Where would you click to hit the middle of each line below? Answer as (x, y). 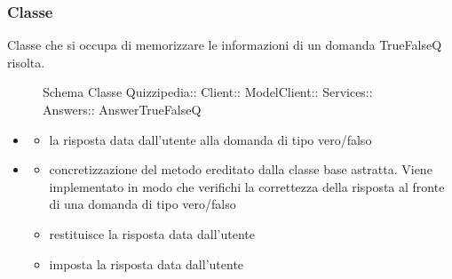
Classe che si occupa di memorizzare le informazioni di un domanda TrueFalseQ (225, 45)
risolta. (26, 62)
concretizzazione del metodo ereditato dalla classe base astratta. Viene (241, 169)
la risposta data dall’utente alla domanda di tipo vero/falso (210, 139)
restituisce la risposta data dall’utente (152, 233)
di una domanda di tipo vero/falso (143, 204)
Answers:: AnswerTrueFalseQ (122, 109)
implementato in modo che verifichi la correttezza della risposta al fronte (247, 186)
